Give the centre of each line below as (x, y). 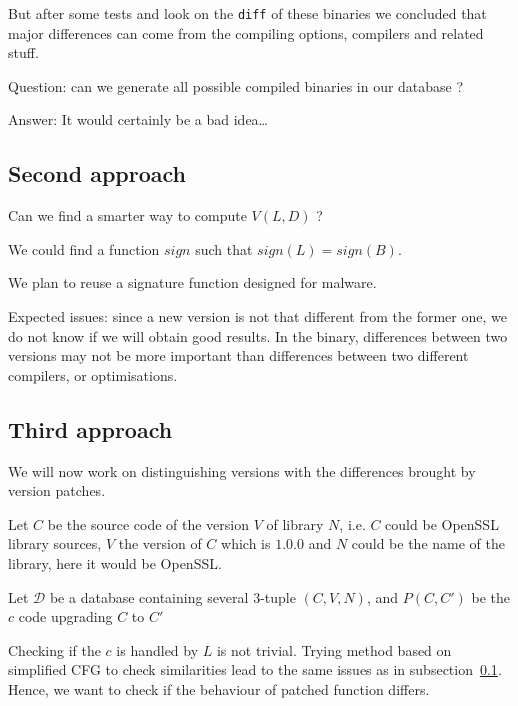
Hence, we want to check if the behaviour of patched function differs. (219, 688)
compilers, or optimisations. (93, 374)
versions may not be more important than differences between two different (238, 355)
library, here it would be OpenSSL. (115, 562)
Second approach (97, 173)
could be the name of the (428, 543)
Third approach (90, 428)
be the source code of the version (148, 523)
